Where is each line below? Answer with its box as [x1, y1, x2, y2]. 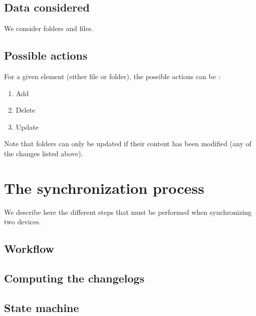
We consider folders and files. [4, 23, 94, 34]
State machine [4, 299, 79, 315]
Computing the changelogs [4, 270, 145, 286]
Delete [16, 105, 36, 115]
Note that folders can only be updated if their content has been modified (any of [4, 138, 251, 149]
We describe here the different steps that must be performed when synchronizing [4, 206, 252, 217]
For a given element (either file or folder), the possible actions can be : [4, 71, 220, 81]
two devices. [4, 216, 41, 227]
